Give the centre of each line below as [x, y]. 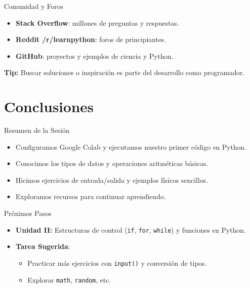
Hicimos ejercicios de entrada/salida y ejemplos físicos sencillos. [112, 180]
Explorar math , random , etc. [69, 279]
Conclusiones [49, 106]
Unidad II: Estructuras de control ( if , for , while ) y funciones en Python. [131, 229]
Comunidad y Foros [34, 6]
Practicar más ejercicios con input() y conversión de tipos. [117, 263]
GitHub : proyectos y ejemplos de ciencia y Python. [94, 56]
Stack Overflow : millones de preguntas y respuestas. [97, 22]
